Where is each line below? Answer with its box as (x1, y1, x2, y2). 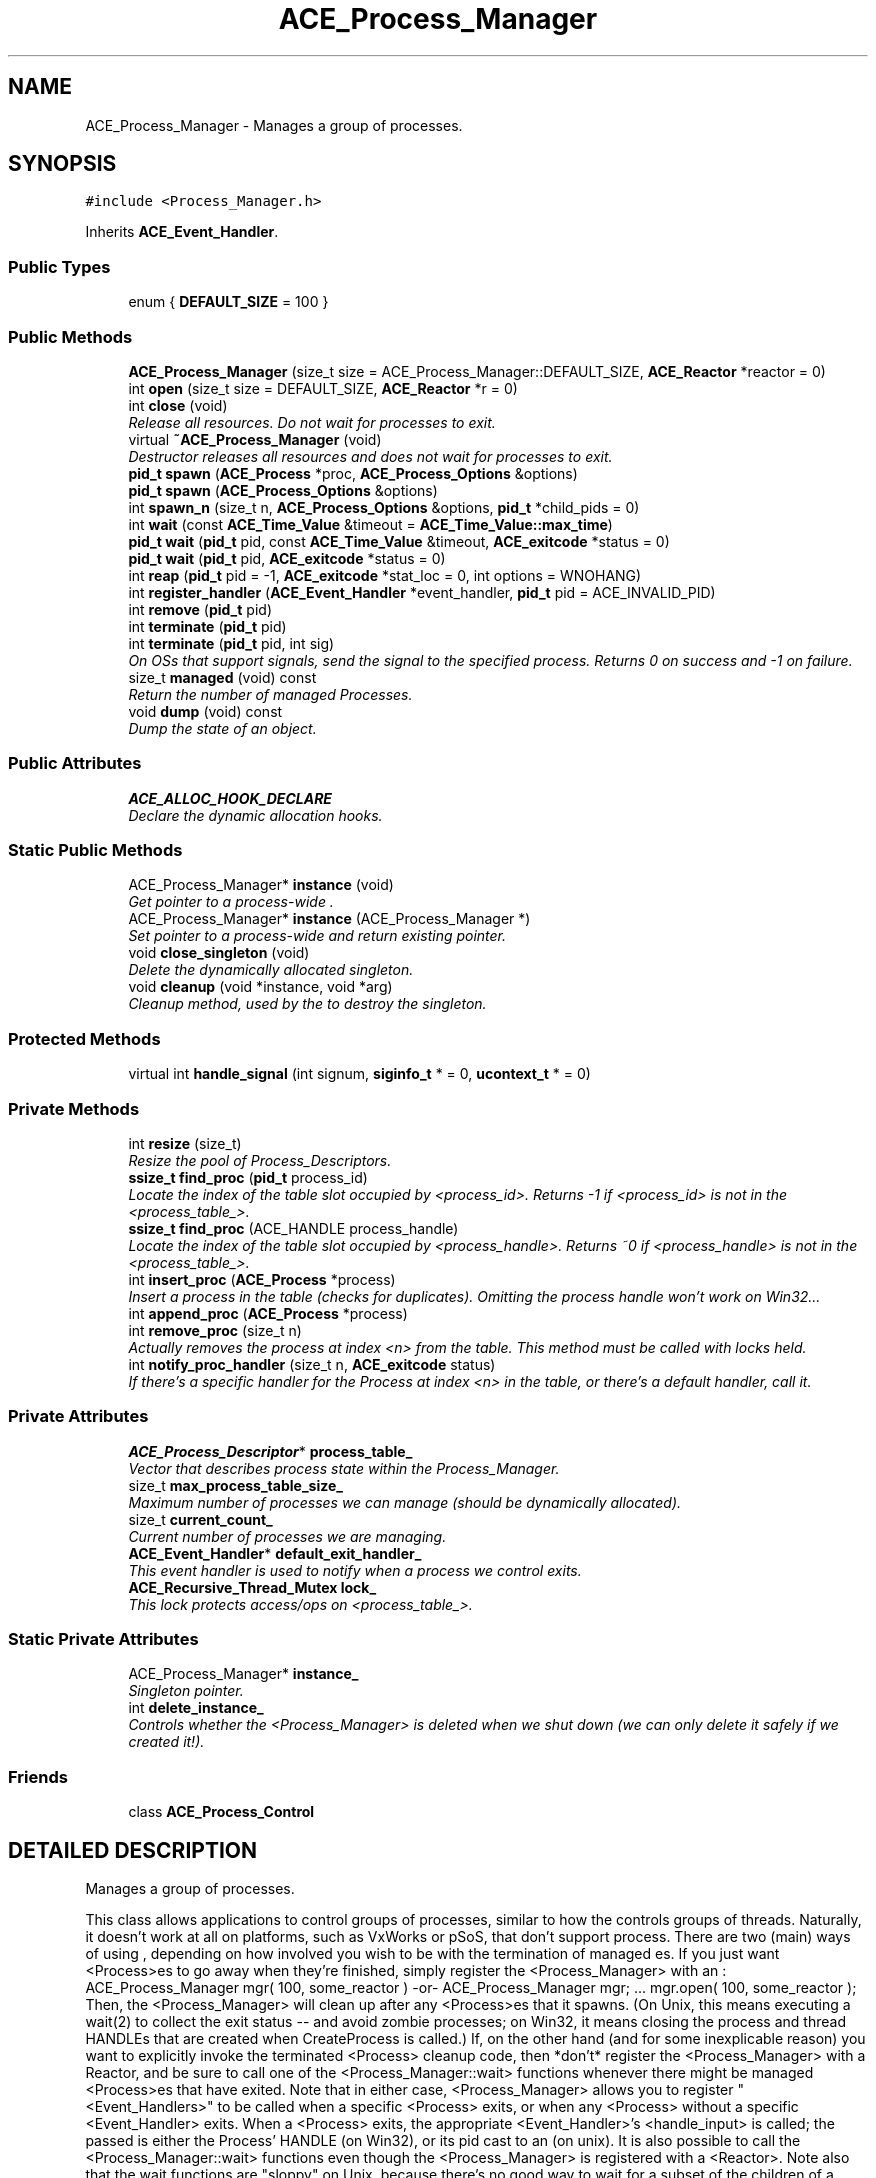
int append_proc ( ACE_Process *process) (128, 1304, 408, 1322)
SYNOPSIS (8, 151, 117, 177)
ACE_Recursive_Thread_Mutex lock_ (128, 1578, 377, 1596)
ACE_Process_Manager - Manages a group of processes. (85, 116, 463, 134)
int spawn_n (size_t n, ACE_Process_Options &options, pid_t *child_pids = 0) (128, 498, 640, 516)
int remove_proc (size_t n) (128, 1321, 302, 1339)
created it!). (128, 1733, 205, 1751)
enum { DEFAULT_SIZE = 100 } (128, 293, 329, 311)
